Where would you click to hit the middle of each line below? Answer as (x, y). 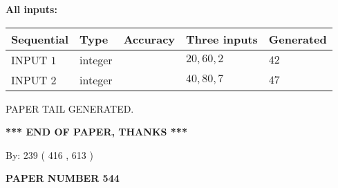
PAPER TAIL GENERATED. (70, 108)
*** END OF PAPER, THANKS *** (96, 132)
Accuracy (149, 39)
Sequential (40, 39)
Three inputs (222, 39)
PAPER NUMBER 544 (63, 178)
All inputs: (31, 9)
